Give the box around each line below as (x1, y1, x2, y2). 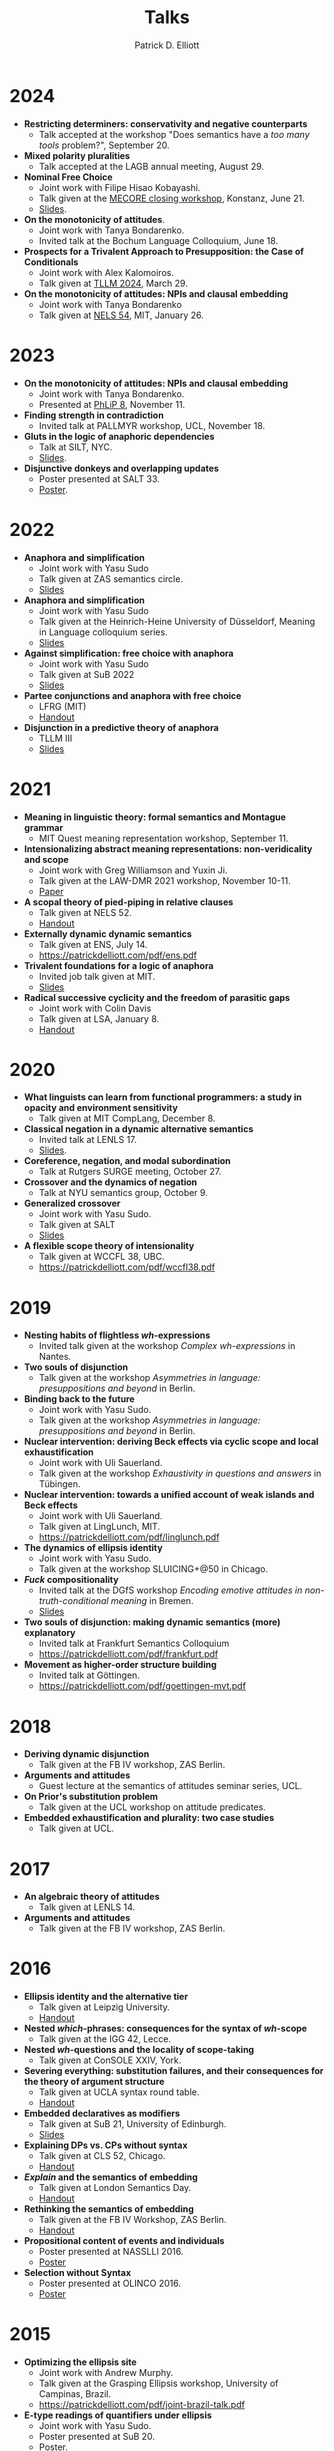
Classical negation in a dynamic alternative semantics (23, 1123, 254, 1135)
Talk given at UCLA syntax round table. (38, 2086, 200, 2098)
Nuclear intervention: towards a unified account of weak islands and (23, 1489, 315, 1501)
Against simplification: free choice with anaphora (23, 647, 234, 659)
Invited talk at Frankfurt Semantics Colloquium (38, 1637, 230, 1650)
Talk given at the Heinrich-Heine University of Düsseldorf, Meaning (38, 615, 316, 627)
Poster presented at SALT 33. (38, 472, 161, 485)
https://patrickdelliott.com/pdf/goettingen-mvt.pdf (38, 1680, 247, 1692)
